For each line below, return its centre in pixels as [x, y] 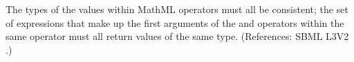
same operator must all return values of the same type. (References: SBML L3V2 [177, 36]
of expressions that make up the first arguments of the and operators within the [175, 22]
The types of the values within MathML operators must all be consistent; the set [177, 9]
